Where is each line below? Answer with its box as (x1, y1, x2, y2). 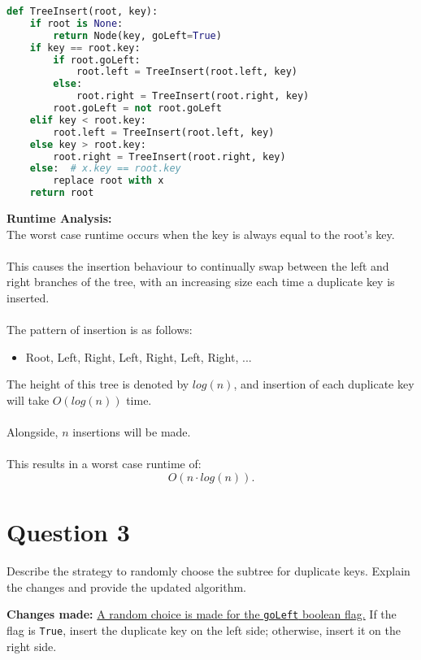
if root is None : (29, 17, 124, 29)
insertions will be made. (72, 423, 191, 441)
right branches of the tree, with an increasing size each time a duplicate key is (7, 273, 395, 290)
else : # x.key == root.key (29, 163, 181, 175)
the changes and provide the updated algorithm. (7, 578, 246, 595)
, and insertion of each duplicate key (233, 376, 414, 393)
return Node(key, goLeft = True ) (53, 29, 222, 41)
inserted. (7, 289, 50, 306)
